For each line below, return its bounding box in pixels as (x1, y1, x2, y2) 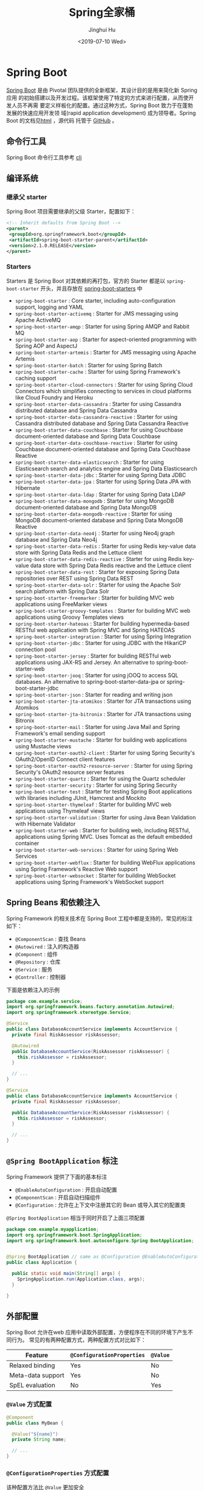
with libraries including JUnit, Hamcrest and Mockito (15, 794, 147, 801)
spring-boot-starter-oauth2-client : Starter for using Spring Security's (15, 749, 195, 756)
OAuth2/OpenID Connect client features (15, 755, 115, 763)
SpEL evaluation (9, 1381, 56, 1389)
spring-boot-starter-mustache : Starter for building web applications (15, 736, 187, 743)
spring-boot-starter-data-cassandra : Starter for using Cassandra (15, 400, 182, 407)
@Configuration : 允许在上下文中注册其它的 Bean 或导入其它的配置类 (15, 1201, 186, 1209)
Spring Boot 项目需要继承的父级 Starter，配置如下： (6, 208, 136, 215)
